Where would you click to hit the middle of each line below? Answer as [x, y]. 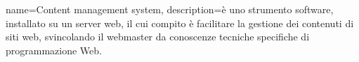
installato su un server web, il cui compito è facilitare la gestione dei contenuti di [180, 23]
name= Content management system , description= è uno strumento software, [170, 9]
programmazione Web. [54, 50]
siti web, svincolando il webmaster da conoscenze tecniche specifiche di [158, 37]
